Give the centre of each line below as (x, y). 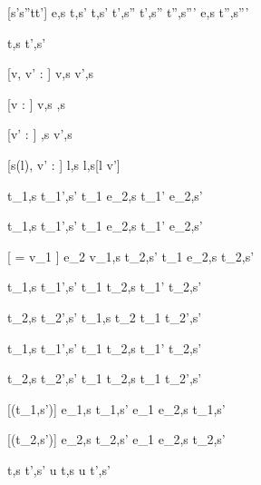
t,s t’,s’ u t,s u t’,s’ (59, 469)
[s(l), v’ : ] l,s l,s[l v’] (64, 164)
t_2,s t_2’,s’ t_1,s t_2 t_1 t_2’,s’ (105, 317)
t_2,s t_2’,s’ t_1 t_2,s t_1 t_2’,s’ (105, 378)
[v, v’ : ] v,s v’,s (51, 73)
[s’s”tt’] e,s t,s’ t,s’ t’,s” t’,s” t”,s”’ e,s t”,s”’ (128, 12)
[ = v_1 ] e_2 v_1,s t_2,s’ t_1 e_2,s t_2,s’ (131, 256)
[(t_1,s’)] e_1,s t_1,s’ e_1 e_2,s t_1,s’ (116, 408)
